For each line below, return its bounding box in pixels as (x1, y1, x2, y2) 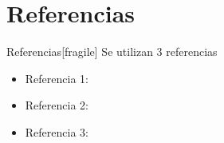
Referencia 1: (25, 70, 88, 86)
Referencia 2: (25, 97, 88, 113)
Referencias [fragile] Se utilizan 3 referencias (6, 43, 218, 60)
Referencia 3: (25, 123, 88, 140)
